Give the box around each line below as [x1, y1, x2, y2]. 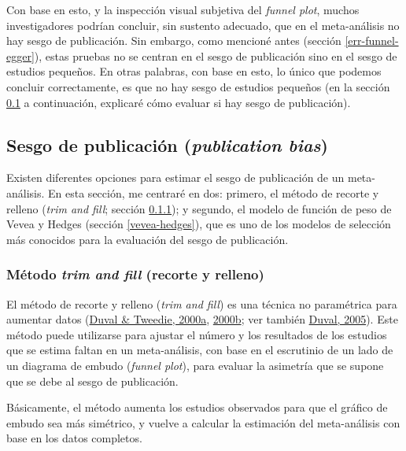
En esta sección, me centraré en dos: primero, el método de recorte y [48, 184, 379, 201]
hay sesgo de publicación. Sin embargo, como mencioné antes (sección [6, 32, 341, 49]
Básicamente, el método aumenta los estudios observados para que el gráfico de [6, 399, 388, 416]
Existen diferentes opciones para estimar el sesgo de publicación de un [6, 169, 345, 186]
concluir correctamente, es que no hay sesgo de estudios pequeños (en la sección [6, 78, 390, 94]
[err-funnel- [345, 32, 399, 49]
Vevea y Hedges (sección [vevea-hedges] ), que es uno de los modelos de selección [6, 216, 391, 232]
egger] [6, 47, 35, 64]
